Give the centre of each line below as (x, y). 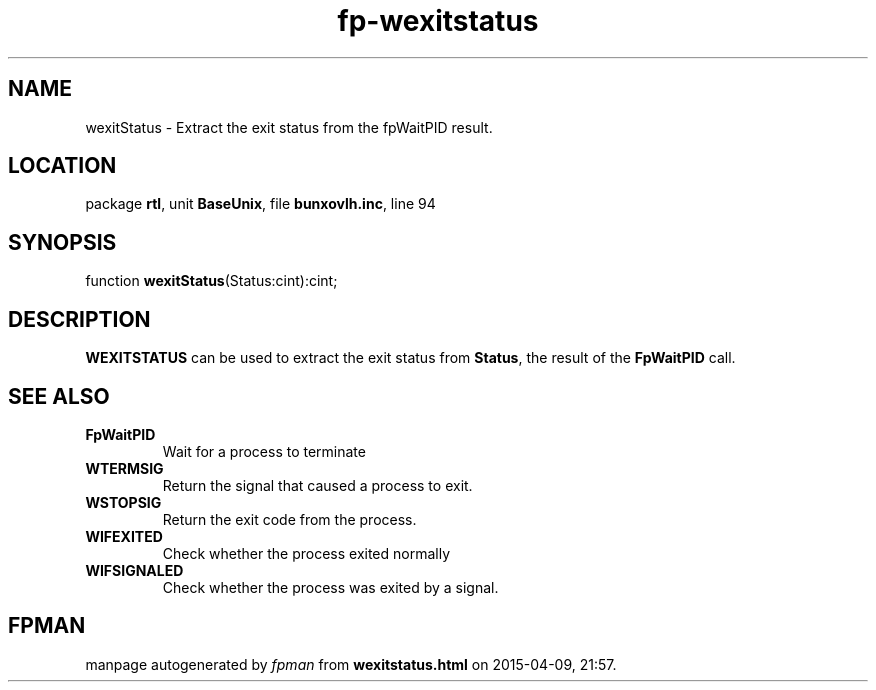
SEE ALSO (59, 396)
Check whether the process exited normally (306, 553)
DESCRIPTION (79, 319)
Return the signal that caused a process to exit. (317, 485)
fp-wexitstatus (438, 21)
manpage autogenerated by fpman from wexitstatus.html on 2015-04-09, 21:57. (351, 664)
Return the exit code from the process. (289, 519)
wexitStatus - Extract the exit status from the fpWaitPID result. (289, 127)
